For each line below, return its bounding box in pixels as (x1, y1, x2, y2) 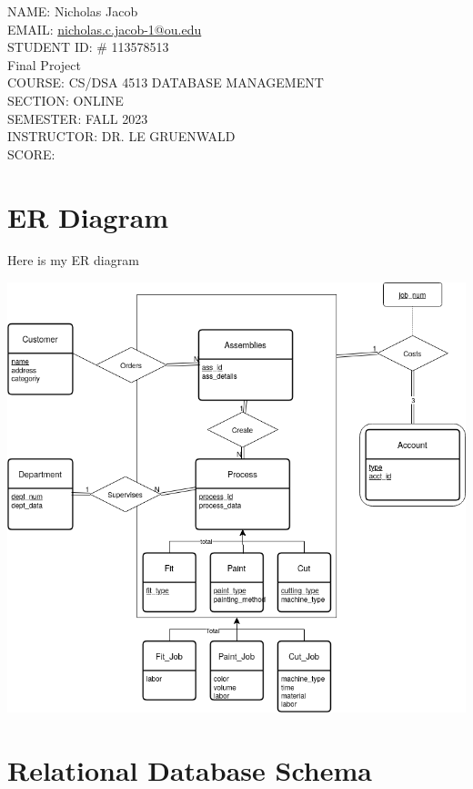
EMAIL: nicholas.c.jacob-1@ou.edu (7, 19, 202, 38)
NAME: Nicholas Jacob (7, 2, 138, 20)
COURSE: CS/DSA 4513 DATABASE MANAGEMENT (7, 73, 324, 92)
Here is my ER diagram (7, 251, 139, 270)
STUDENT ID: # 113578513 (7, 37, 169, 56)
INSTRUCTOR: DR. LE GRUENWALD (7, 127, 236, 146)
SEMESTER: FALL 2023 (7, 108, 148, 128)
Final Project (7, 55, 81, 74)
